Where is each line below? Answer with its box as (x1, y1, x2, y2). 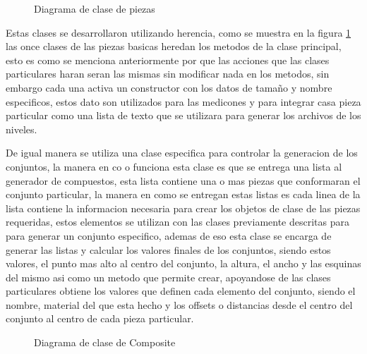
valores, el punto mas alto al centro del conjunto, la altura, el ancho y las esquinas (6, 256, 361, 271)
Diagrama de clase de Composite (34, 335, 176, 350)
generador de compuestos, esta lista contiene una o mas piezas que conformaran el (6, 173, 361, 188)
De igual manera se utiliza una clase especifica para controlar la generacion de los (6, 145, 358, 160)
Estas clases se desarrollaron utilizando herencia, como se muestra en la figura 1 (6, 25, 351, 39)
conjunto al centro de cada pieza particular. (6, 311, 194, 326)
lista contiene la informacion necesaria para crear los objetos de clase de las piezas (6, 200, 361, 215)
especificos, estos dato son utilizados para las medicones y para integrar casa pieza (6, 94, 361, 109)
